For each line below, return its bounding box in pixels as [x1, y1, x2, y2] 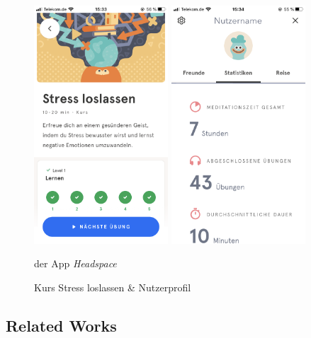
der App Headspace [34, 256, 117, 271]
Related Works [6, 314, 117, 336]
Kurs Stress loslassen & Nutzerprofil [34, 279, 191, 294]
